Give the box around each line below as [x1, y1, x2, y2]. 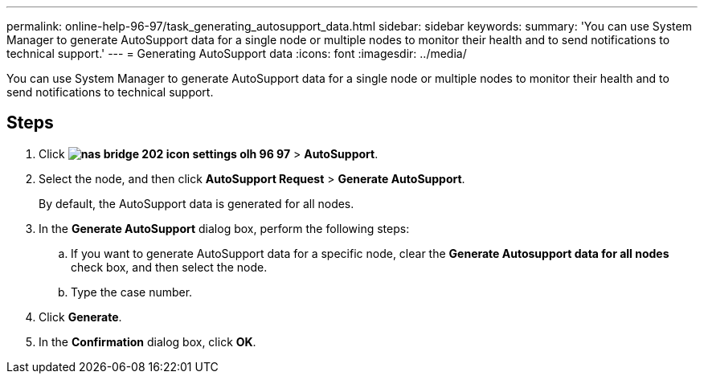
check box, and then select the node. [71, 259, 268, 274]
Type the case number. [71, 284, 193, 299]
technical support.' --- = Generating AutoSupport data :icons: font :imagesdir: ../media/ [6, 47, 467, 60]
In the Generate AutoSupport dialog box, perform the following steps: [39, 221, 410, 235]
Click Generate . [39, 309, 122, 324]
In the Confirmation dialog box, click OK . [39, 334, 256, 349]
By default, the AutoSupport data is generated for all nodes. [39, 196, 354, 210]
